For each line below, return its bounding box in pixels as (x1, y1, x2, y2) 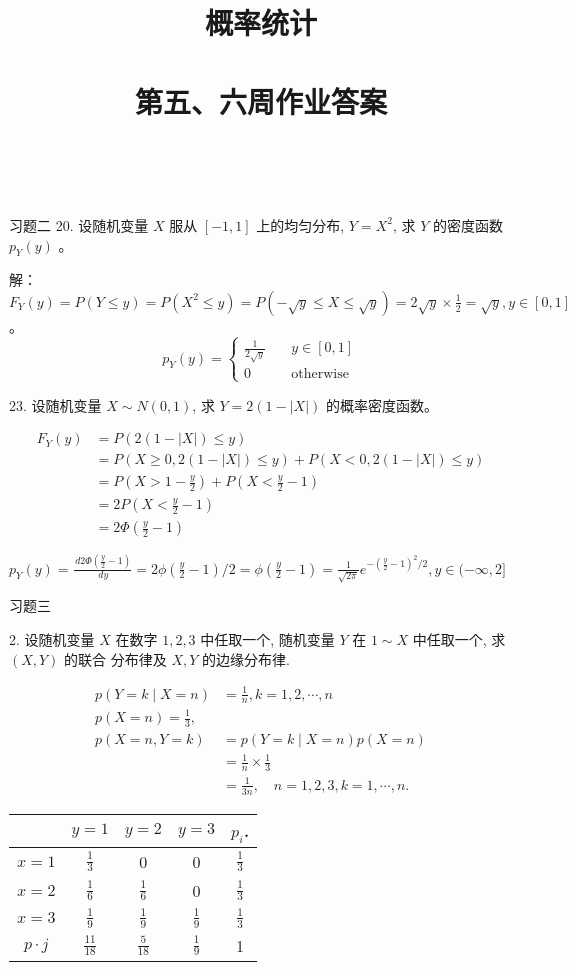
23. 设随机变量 (9, 394, 102, 415)
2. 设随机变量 (9, 628, 95, 649)
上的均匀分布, (256, 214, 345, 235)
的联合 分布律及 (64, 648, 167, 669)
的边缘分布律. (202, 648, 290, 669)
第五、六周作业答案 (134, 80, 387, 121)
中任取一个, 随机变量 (200, 628, 335, 649)
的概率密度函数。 (325, 394, 438, 415)
